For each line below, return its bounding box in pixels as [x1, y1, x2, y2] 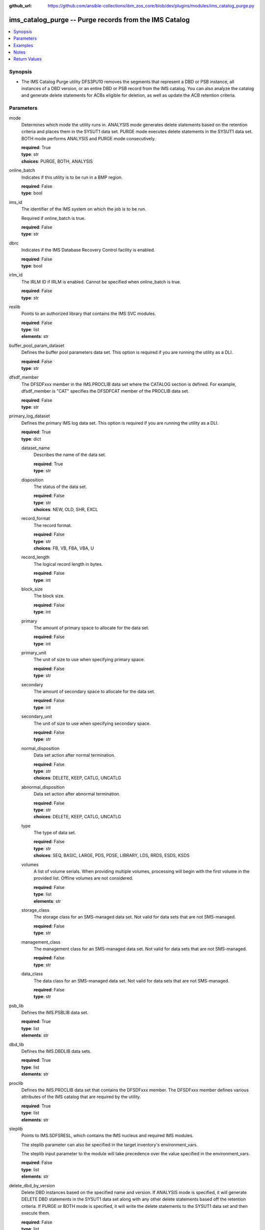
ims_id [9, 199, 22, 205]
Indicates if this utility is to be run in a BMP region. [21, 174, 123, 180]
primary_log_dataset [9, 413, 50, 419]
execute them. [21, 1210, 51, 1216]
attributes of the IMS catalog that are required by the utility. [21, 1094, 141, 1100]
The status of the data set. [33, 484, 87, 490]
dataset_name [21, 445, 50, 451]
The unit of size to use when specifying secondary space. [33, 720, 151, 726]
